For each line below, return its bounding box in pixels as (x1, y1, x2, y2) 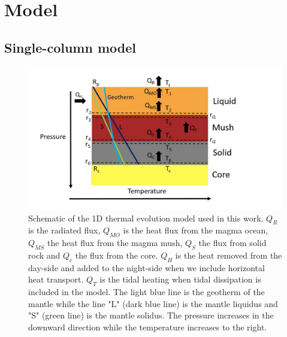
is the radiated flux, (28, 224, 101, 236)
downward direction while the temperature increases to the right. (28, 321, 267, 333)
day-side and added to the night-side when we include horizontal (28, 261, 265, 274)
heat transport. (28, 273, 84, 286)
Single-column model (4, 38, 136, 56)
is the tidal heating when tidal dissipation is (99, 273, 261, 286)
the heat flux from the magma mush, (47, 236, 183, 249)
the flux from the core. (75, 249, 158, 262)
